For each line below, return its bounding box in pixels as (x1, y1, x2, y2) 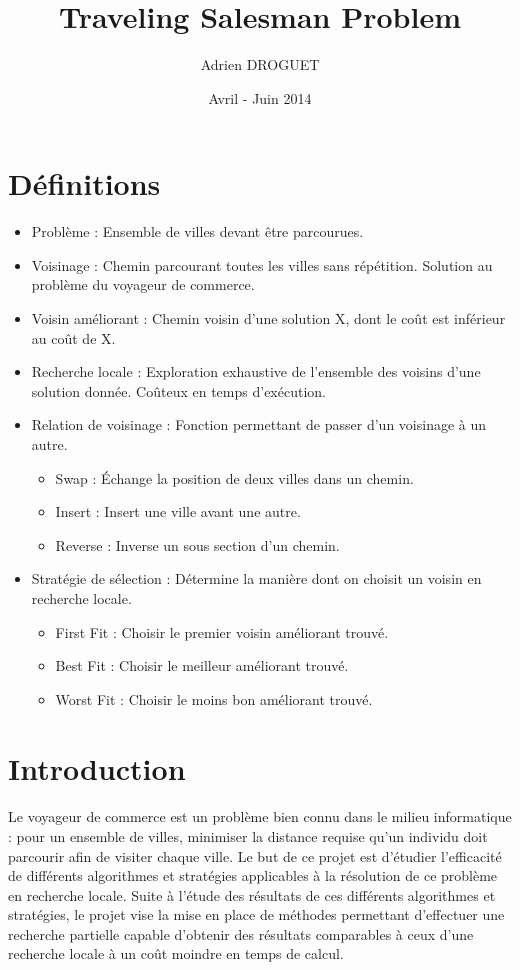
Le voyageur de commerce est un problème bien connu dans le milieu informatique (8, 806, 512, 827)
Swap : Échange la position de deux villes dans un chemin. (55, 467, 414, 488)
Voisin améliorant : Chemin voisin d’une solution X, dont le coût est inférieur (31, 308, 506, 329)
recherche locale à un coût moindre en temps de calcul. (8, 943, 344, 964)
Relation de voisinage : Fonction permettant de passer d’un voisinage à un (31, 414, 487, 435)
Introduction (8, 747, 186, 788)
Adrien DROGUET (200, 54, 320, 75)
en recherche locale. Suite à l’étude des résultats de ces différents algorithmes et (8, 884, 496, 905)
